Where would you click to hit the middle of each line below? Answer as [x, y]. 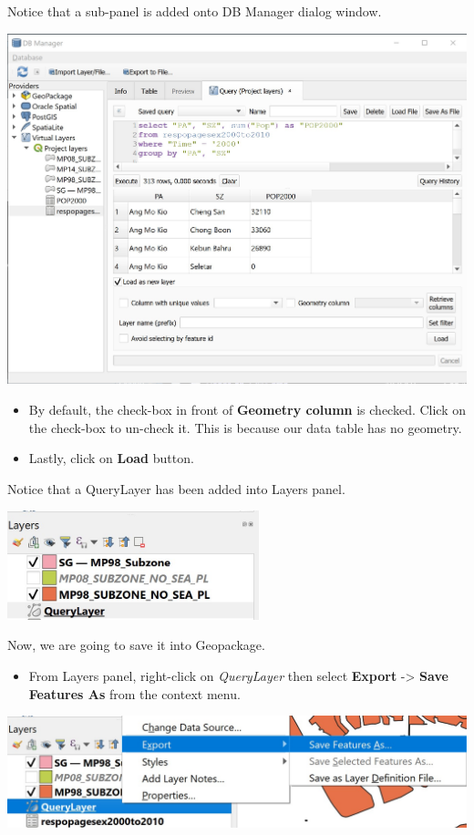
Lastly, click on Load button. [111, 458]
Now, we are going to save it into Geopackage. [136, 645]
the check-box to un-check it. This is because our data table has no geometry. [245, 427]
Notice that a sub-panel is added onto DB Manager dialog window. [195, 11]
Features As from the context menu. [134, 693]
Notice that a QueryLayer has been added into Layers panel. [176, 488]
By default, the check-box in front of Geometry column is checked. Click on [247, 409]
